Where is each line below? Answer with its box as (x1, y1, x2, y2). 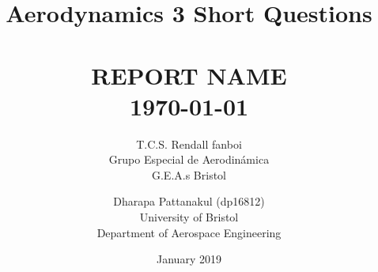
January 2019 (157, 251, 221, 267)
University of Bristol (139, 209, 239, 225)
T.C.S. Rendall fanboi (136, 135, 242, 152)
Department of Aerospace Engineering (96, 224, 282, 240)
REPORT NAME (91, 59, 287, 91)
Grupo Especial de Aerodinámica (108, 151, 270, 168)
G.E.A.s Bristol (151, 166, 227, 183)
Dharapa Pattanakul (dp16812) (113, 193, 265, 210)
